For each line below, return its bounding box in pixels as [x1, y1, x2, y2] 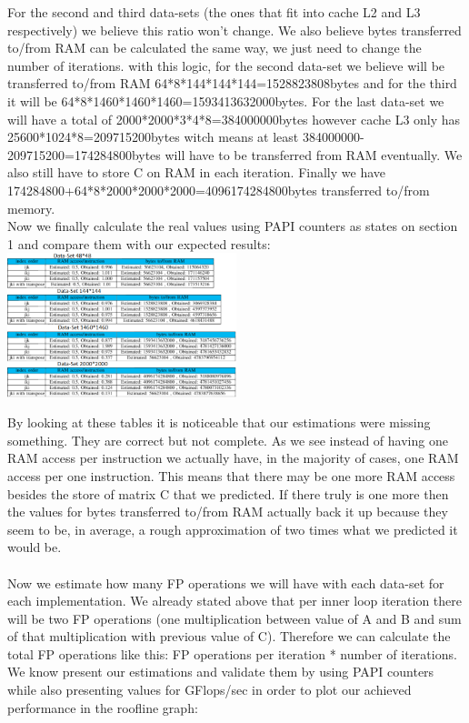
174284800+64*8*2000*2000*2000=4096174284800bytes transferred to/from [7, 180, 430, 199]
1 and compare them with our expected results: [7, 234, 271, 253]
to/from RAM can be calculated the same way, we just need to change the [7, 38, 422, 57]
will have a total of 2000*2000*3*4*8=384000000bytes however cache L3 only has [7, 109, 461, 128]
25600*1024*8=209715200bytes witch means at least [7, 127, 299, 146]
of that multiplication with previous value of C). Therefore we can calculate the [7, 627, 451, 646]
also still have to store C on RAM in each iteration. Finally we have [7, 163, 385, 182]
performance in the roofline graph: [7, 698, 198, 717]
